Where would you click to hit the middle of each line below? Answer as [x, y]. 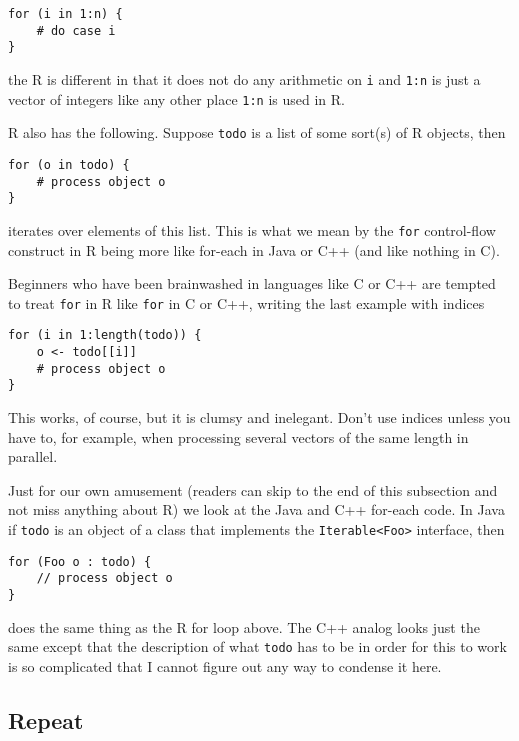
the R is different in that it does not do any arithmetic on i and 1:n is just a [244, 78]
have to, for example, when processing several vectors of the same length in [238, 436]
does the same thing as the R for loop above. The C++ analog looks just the [244, 626]
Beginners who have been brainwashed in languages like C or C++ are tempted [252, 283]
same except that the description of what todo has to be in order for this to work [257, 646]
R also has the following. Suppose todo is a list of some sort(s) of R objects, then [257, 132]
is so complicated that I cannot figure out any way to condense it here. [225, 665]
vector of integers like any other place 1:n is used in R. [176, 98]
